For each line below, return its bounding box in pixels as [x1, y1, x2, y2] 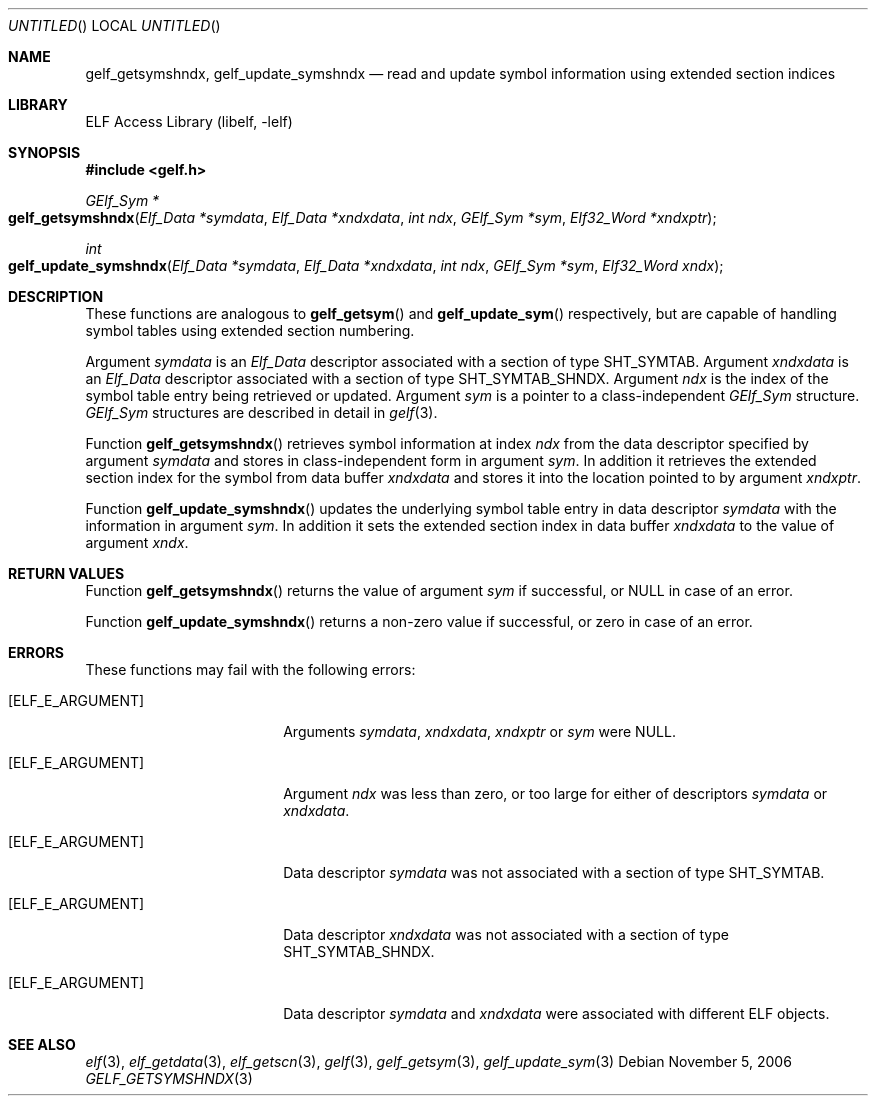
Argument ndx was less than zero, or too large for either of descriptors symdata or [283, 785, 828, 802]
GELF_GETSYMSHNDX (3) [85, 1070, 253, 1087]
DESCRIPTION [8, 288, 104, 305]
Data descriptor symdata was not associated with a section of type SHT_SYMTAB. [283, 864, 825, 881]
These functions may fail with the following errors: [85, 661, 416, 678]
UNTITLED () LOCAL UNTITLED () [8, 17, 221, 34]
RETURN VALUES [8, 565, 125, 582]
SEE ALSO [8, 1036, 76, 1053]
